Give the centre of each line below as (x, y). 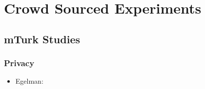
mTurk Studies (42, 39)
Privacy (19, 63)
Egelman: (29, 81)
